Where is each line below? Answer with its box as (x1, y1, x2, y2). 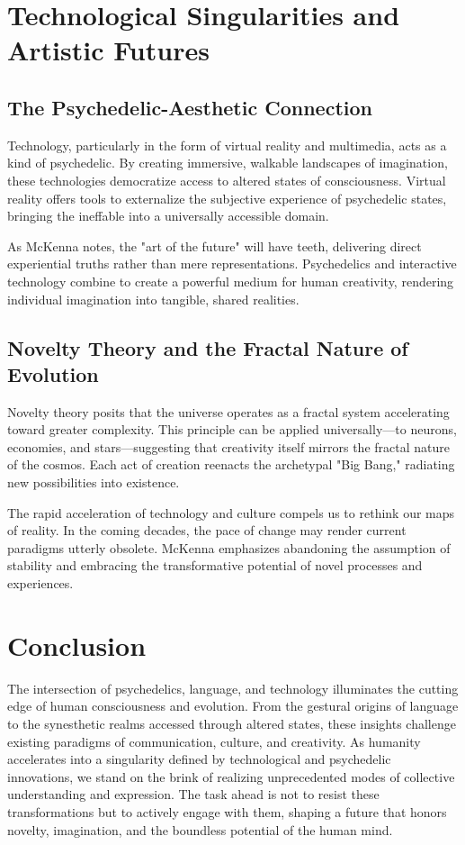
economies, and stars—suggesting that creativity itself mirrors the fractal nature (7, 437, 450, 456)
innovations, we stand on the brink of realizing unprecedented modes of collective (7, 767, 455, 786)
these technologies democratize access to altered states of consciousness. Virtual (7, 170, 446, 189)
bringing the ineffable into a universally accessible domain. (7, 206, 329, 225)
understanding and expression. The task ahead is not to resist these (7, 785, 380, 804)
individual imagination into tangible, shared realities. (7, 289, 300, 308)
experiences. (7, 574, 74, 593)
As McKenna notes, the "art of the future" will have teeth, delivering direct (7, 236, 422, 255)
